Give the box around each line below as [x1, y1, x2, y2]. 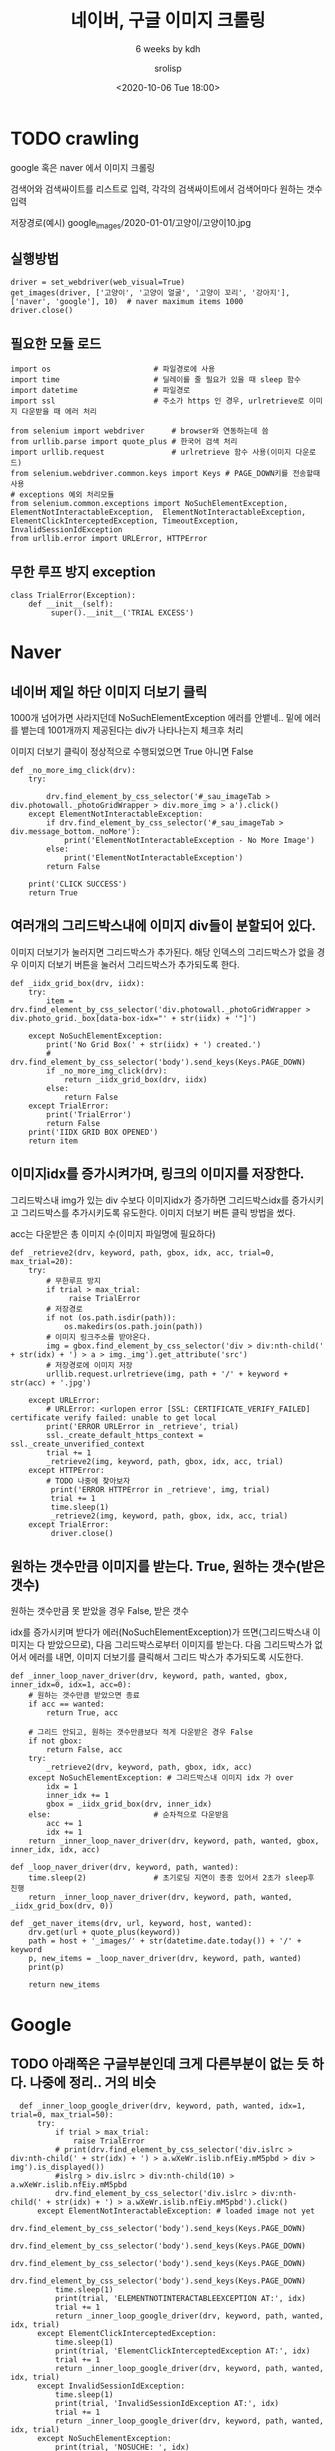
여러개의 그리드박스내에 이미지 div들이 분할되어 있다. [10, 917, 317, 935]
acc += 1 [46, 1819, 83, 1829]
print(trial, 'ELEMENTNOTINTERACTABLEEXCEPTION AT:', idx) [54, 2294, 307, 2304]
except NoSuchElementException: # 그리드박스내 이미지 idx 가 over [28, 1773, 295, 1783]
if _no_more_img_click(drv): [46, 1066, 168, 1076]
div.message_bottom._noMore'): [10, 826, 141, 836]
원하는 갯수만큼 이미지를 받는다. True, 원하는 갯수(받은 [10, 1557, 326, 1575]
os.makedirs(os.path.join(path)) [63, 1321, 203, 1331]
